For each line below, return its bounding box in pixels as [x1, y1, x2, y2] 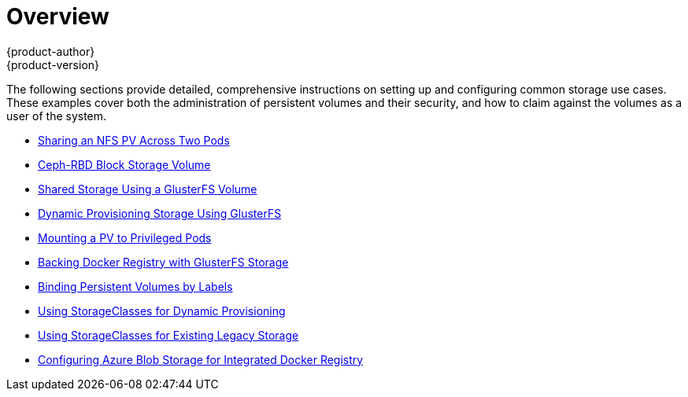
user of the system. [6, 108, 107, 123]
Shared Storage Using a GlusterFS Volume [38, 182, 257, 196]
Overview [6, 3, 109, 30]
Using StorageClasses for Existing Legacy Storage [38, 328, 299, 342]
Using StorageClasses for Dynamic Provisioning [38, 303, 286, 318]
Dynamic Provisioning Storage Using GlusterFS [38, 206, 282, 220]
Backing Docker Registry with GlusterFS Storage [38, 255, 289, 269]
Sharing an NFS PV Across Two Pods [38, 133, 230, 147]
